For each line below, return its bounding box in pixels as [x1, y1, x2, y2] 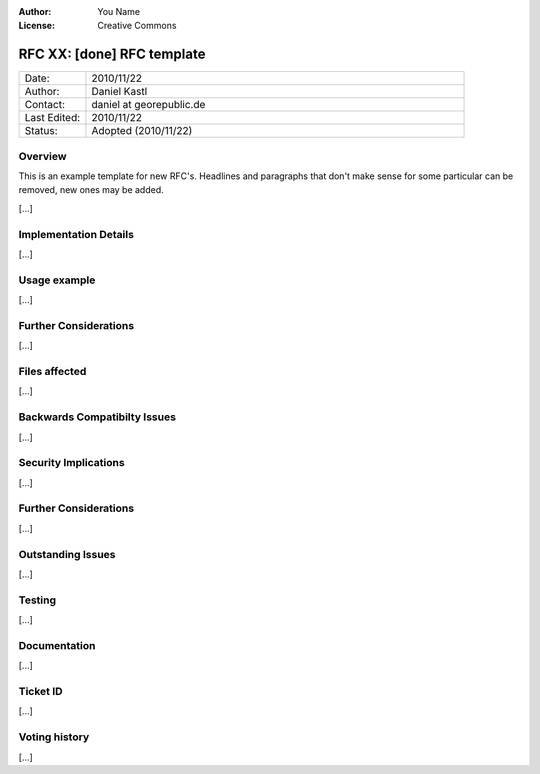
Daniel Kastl [91, 85, 148, 99]
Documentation [18, 638, 96, 652]
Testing [18, 593, 57, 607]
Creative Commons [97, 20, 177, 32]
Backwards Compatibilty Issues [18, 410, 177, 424]
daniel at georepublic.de [91, 98, 206, 112]
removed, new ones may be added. [18, 184, 164, 196]
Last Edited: [24, 111, 81, 125]
